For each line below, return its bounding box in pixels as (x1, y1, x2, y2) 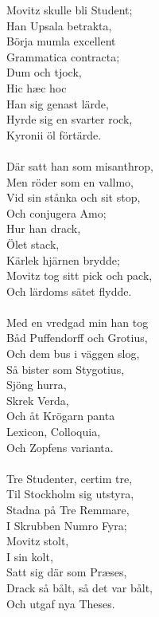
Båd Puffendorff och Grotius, (6, 329, 148, 346)
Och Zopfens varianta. (6, 438, 114, 455)
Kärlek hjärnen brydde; (6, 251, 120, 268)
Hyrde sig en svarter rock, (6, 111, 133, 128)
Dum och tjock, (6, 64, 82, 81)
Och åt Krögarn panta (6, 407, 115, 424)
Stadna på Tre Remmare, (6, 501, 130, 517)
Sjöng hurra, (6, 376, 67, 393)
